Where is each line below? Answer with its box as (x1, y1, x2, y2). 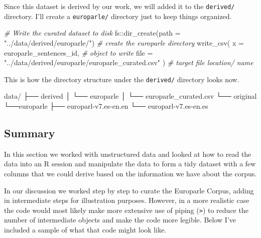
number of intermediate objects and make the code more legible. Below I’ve (4, 214, 236, 225)
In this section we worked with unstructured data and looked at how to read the (4, 148, 251, 159)
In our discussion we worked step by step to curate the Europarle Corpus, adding (4, 185, 254, 195)
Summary (4, 125, 55, 140)
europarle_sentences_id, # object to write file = (4, 47, 153, 58)
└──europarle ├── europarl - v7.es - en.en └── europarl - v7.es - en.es (4, 100, 208, 111)
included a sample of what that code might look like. (4, 224, 167, 234)
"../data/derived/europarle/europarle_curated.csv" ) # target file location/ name (4, 57, 253, 68)
